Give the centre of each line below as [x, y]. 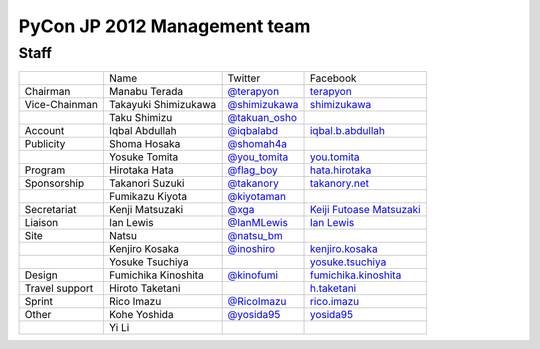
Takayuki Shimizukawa [162, 105]
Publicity [45, 144]
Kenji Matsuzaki [146, 210]
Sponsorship [54, 183]
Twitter [244, 78]
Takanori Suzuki [146, 183]
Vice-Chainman [61, 105]
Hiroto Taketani [144, 288]
